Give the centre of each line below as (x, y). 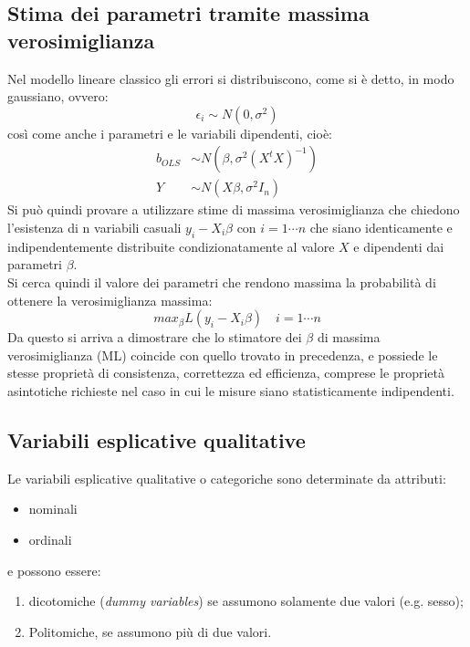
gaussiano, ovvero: (58, 96)
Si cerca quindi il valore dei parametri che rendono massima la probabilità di (222, 282)
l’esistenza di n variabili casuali (94, 228)
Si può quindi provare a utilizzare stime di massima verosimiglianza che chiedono (234, 209)
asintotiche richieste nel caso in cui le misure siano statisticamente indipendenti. (231, 390)
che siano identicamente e (381, 228)
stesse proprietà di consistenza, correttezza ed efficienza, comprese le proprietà (226, 373)
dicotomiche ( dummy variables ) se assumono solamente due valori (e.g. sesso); (246, 601)
